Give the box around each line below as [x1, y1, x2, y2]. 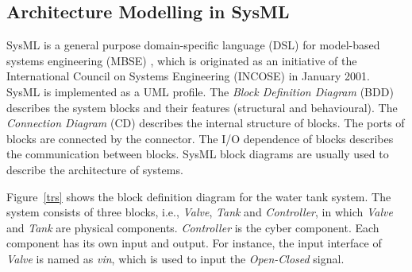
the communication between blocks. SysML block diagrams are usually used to [6, 146, 389, 162]
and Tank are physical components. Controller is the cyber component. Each [6, 219, 379, 235]
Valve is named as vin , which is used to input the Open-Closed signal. [6, 250, 345, 266]
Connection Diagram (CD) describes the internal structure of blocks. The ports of [6, 115, 405, 131]
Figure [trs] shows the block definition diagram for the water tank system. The [6, 188, 391, 204]
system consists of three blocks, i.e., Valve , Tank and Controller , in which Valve [6, 204, 393, 220]
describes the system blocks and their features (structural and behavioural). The [6, 99, 398, 115]
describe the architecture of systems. [6, 161, 183, 177]
